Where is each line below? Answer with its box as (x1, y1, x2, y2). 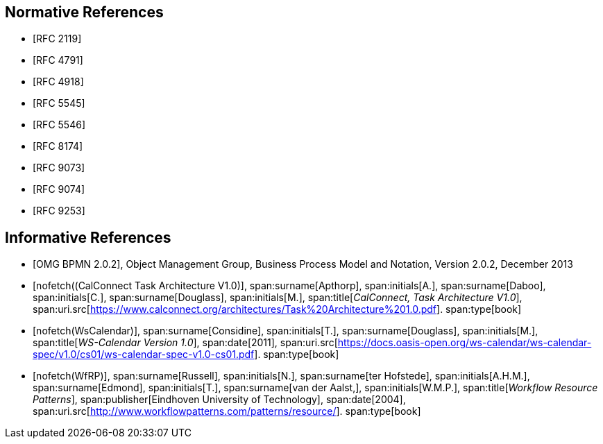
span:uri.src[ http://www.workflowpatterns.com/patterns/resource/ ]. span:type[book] (33, 405, 421, 418)
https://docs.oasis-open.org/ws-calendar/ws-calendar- (337, 336, 592, 349)
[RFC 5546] (33, 119, 85, 131)
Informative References (5, 228, 171, 246)
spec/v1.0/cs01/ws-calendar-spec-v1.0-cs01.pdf (33, 348, 255, 361)
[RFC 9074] (33, 183, 85, 196)
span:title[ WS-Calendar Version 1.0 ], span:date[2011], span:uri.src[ (33, 336, 338, 349)
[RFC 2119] (33, 33, 82, 45)
